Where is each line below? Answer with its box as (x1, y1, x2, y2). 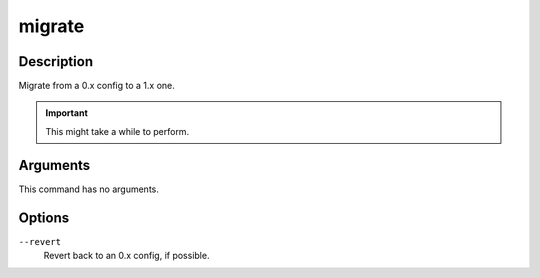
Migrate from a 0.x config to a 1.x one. (18, 80, 175, 92)
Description (18, 53, 94, 70)
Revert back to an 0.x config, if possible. (43, 250, 210, 262)
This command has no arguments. (18, 183, 159, 195)
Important (45, 107, 89, 119)
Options (18, 209, 70, 226)
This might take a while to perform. (45, 125, 190, 137)
